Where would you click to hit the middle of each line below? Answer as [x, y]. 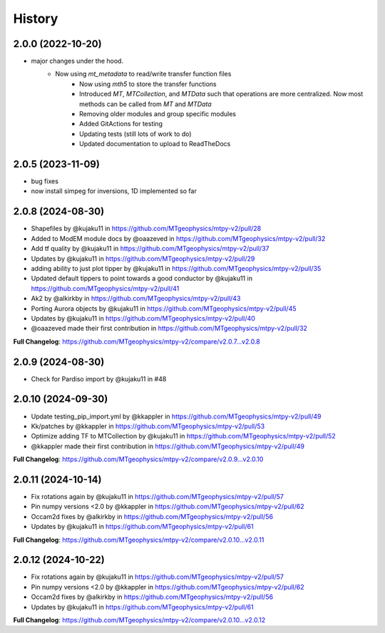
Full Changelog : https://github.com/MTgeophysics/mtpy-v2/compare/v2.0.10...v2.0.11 [139, 540]
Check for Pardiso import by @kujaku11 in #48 [99, 379]
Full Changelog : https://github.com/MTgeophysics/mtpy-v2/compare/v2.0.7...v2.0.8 [137, 341]
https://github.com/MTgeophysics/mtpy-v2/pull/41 [105, 288]
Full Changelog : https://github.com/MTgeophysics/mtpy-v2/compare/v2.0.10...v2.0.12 [139, 620]
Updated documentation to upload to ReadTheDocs [155, 144]
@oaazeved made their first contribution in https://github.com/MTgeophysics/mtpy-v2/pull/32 [169, 329]
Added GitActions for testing [121, 124]
